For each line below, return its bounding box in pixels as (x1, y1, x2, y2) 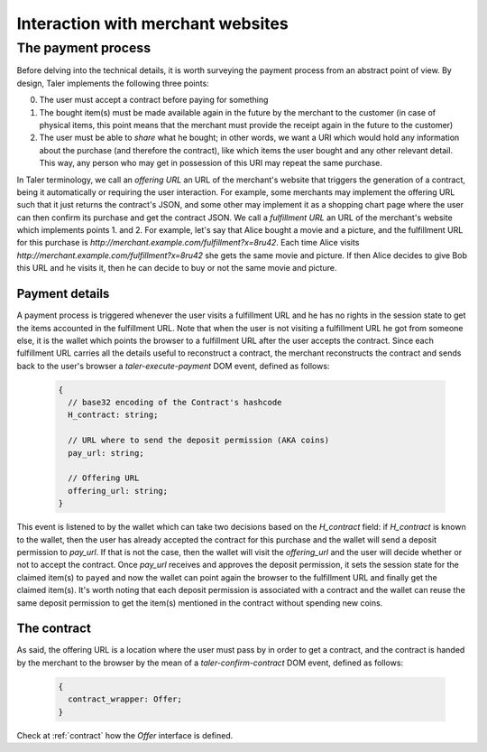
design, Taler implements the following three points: (16, 78, 209, 88)
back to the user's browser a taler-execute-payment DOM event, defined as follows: (16, 360, 330, 371)
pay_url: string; (68, 448, 144, 458)
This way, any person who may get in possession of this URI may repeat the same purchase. (39, 158, 383, 169)
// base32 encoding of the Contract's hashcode (68, 397, 282, 408)
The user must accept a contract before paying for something (39, 95, 269, 106)
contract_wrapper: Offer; (68, 694, 182, 704)
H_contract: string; (68, 410, 159, 420)
